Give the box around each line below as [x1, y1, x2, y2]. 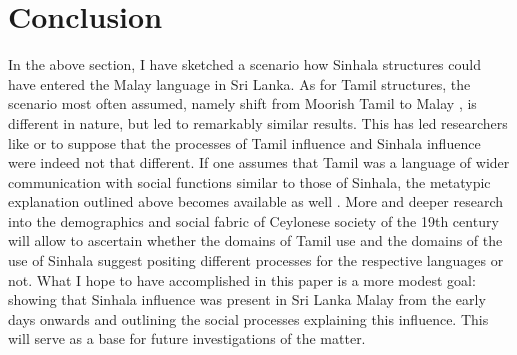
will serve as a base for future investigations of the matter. [8, 328, 366, 349]
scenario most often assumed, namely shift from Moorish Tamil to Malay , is [8, 93, 477, 114]
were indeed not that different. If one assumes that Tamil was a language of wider [8, 152, 510, 173]
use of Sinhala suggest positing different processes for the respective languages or [8, 250, 504, 271]
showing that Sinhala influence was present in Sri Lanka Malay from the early [8, 289, 486, 310]
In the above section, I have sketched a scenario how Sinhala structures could [8, 54, 481, 75]
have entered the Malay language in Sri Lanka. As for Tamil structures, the [8, 73, 471, 94]
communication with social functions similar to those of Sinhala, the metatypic [8, 171, 491, 192]
